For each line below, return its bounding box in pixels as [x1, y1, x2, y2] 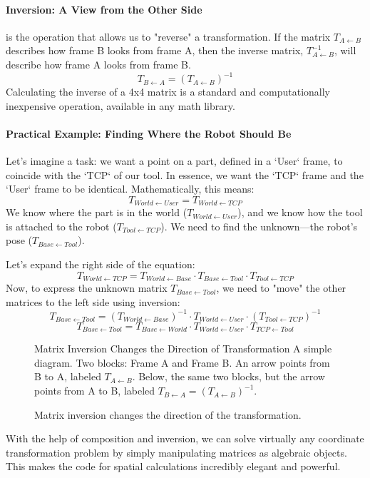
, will [334, 43, 356, 58]
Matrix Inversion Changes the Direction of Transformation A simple [34, 341, 332, 356]
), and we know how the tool [237, 205, 363, 220]
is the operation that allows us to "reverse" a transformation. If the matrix [6, 29, 331, 44]
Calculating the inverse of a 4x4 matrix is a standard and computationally [6, 84, 330, 99]
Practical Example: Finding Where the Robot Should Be [6, 126, 292, 141]
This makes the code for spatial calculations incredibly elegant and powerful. [6, 459, 341, 474]
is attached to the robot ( [6, 218, 117, 233]
